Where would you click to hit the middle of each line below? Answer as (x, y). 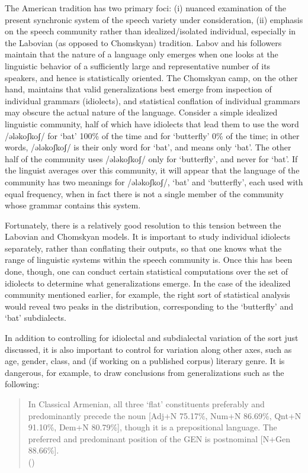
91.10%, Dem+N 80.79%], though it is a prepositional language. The (153, 427)
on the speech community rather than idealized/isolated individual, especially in (150, 31)
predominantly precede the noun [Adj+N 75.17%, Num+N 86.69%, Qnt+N (165, 415)
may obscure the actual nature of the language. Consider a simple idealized (141, 112)
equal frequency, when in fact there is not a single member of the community (144, 193)
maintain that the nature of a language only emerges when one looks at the (142, 54)
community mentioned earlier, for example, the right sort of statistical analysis (147, 295)
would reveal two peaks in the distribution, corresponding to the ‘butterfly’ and (149, 306)
